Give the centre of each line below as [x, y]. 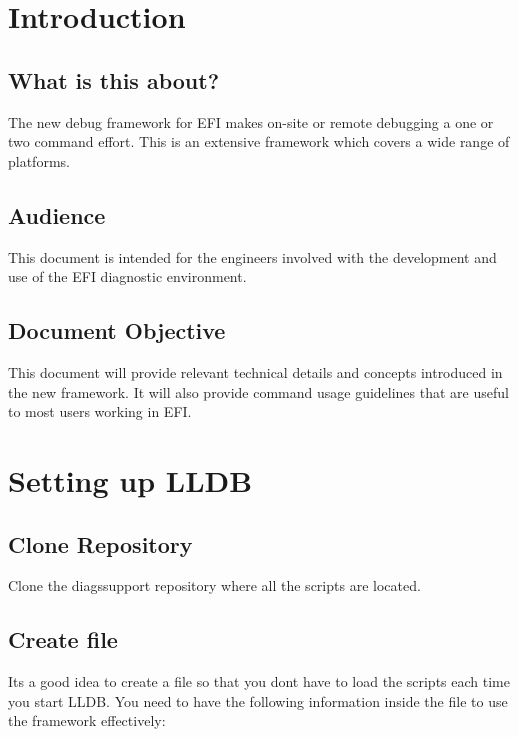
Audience [57, 214]
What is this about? [114, 79]
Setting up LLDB [130, 479]
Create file [63, 639]
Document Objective [117, 330]
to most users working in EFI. [100, 411]
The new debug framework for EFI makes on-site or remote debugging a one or [251, 121]
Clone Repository [100, 543]
